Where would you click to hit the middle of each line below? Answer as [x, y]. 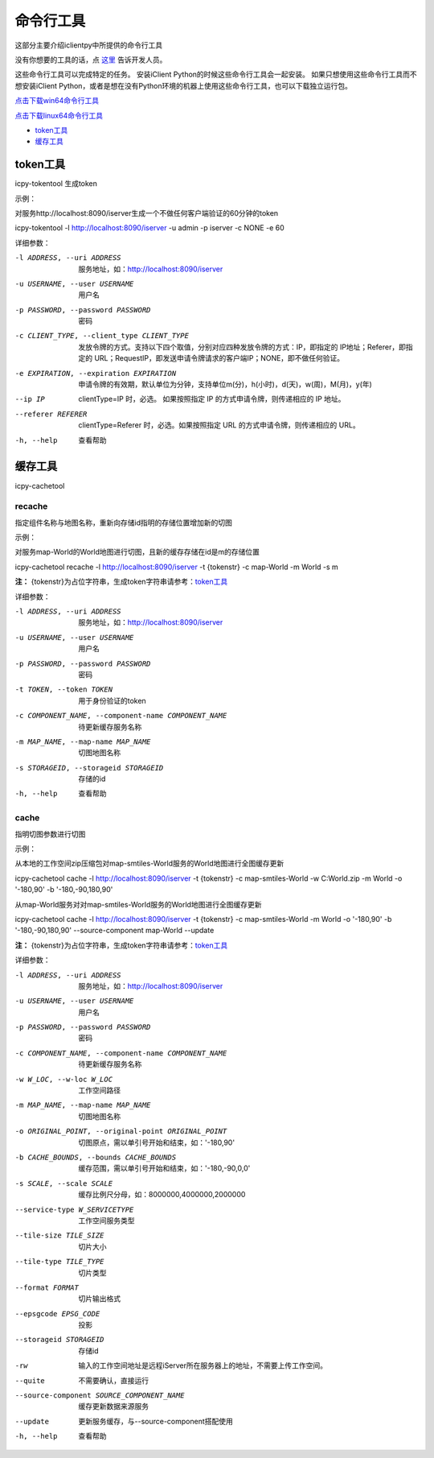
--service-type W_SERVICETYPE [74, 1209]
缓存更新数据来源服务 [113, 1406]
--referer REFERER [51, 414]
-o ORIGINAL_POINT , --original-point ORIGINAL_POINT [121, 1132]
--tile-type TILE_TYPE [59, 1262]
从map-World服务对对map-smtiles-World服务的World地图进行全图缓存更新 [138, 904]
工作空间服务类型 [106, 1221]
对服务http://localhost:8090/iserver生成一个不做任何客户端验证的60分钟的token [147, 213]
